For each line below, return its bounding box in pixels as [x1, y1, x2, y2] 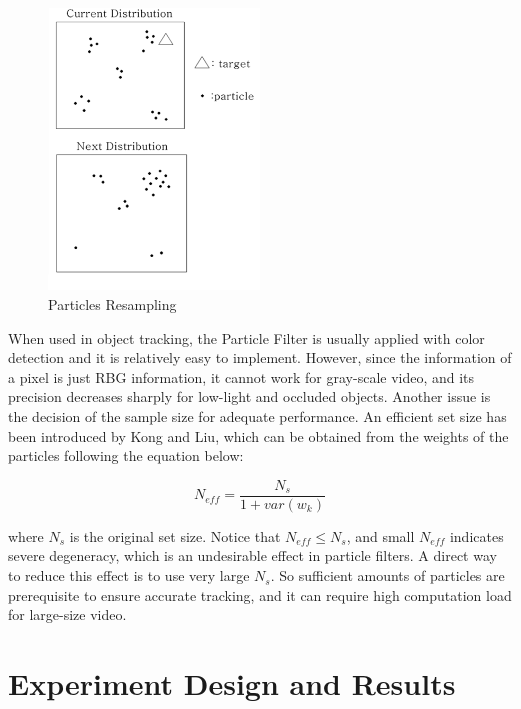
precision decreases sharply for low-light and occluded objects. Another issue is [8, 386, 491, 407]
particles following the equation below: [8, 445, 244, 466]
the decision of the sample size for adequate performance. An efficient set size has [8, 406, 507, 427]
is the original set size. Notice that [69, 525, 281, 546]
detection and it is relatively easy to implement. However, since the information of [8, 347, 512, 368]
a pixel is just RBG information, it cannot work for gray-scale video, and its [8, 366, 475, 387]
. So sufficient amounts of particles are [270, 565, 505, 586]
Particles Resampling [48, 294, 177, 315]
